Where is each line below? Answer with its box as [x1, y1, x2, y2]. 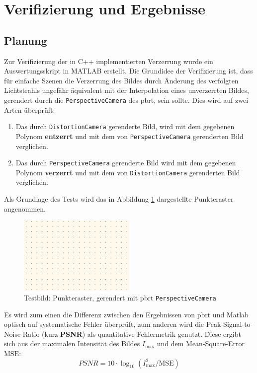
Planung [4, 32, 47, 48]
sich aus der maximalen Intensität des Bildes [4, 338, 140, 349]
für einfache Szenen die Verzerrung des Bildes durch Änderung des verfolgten [4, 75, 239, 85]
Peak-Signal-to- [206, 319, 253, 329]
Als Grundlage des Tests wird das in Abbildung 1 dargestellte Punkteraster [4, 194, 234, 204]
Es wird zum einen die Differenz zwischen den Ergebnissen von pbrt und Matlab [4, 309, 249, 319]
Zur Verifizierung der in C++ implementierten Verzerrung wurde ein [4, 56, 213, 66]
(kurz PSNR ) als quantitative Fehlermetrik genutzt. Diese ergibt [42, 328, 241, 339]
